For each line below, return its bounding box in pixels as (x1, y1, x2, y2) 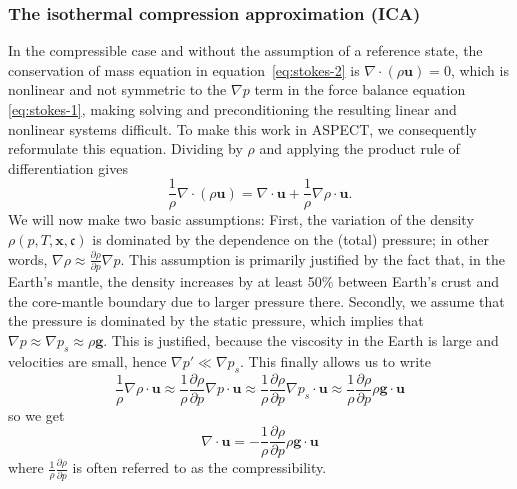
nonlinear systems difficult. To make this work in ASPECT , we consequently (8, 118, 477, 139)
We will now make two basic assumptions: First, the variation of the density (8, 209, 474, 230)
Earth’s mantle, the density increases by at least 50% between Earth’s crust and (8, 271, 500, 292)
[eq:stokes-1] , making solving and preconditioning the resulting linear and (8, 99, 457, 119)
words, (8, 248, 48, 269)
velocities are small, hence (8, 350, 167, 371)
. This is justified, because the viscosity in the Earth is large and (103, 330, 499, 351)
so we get (8, 404, 65, 425)
